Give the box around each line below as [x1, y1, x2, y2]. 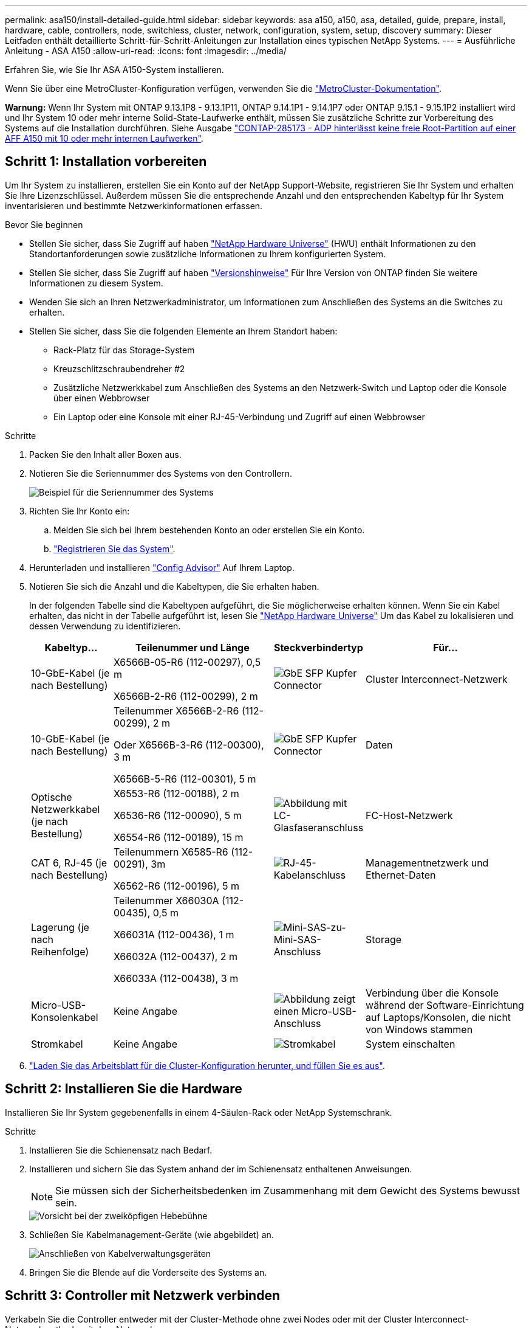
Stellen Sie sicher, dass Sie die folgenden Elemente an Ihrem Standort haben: [29, 325, 338, 336]
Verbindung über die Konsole [366, 986, 499, 999]
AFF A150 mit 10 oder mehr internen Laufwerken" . [5, 133, 203, 144]
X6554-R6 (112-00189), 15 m [113, 831, 244, 843]
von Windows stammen [366, 1023, 473, 1036]
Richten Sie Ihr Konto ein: [29, 505, 130, 516]
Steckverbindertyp [273, 641, 363, 654]
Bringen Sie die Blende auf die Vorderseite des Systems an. [29, 1267, 267, 1278]
